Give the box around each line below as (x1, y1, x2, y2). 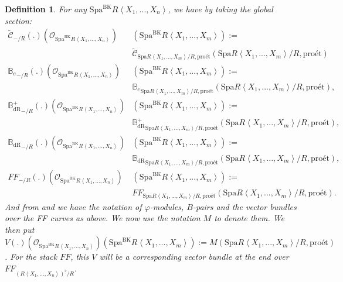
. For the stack (5, 250, 57, 263)
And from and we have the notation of (5, 200, 142, 212)
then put (5, 223, 35, 235)
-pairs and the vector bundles (192, 200, 297, 212)
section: (5, 14, 32, 26)
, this (70, 250, 89, 263)
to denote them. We (214, 212, 285, 224)
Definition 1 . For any (5, 3, 87, 15)
